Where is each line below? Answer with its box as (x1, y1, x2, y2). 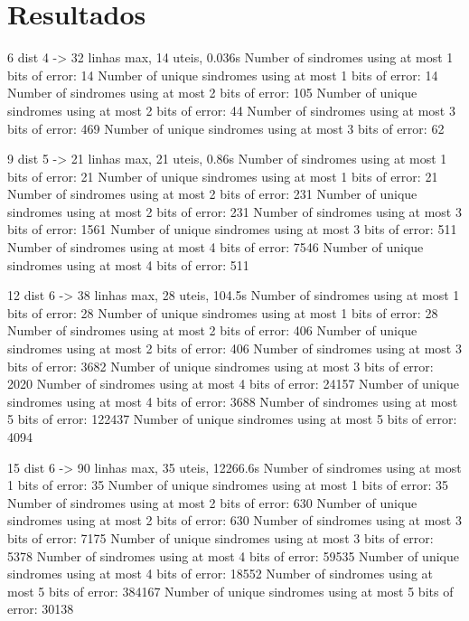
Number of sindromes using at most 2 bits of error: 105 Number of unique (7, 83, 417, 102)
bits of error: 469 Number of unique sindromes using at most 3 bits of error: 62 (7, 118, 445, 137)
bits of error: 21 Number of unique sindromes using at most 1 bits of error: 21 (7, 166, 438, 185)
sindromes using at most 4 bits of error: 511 (7, 255, 249, 274)
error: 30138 (7, 599, 74, 618)
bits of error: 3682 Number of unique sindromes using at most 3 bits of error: (7, 356, 434, 375)
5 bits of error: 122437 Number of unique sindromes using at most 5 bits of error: (7, 409, 457, 428)
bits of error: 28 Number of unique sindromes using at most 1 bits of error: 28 (7, 303, 438, 322)
